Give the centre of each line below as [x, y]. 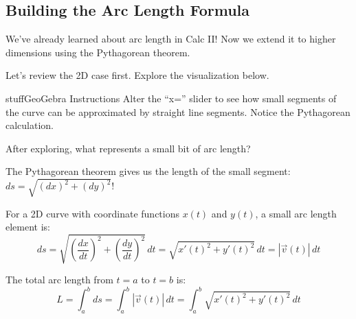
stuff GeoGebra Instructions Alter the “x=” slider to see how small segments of [171, 98]
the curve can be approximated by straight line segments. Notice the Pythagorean [178, 111]
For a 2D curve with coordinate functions [92, 213]
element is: [28, 227]
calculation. [30, 125]
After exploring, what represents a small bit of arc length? [128, 148]
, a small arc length [296, 213]
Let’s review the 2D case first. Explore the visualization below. [137, 75]
